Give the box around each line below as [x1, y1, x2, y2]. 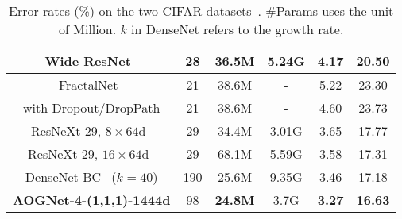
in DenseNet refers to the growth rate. [131, 20, 344, 38]
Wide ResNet [44, 52, 131, 70]
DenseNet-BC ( [25, 167, 117, 186]
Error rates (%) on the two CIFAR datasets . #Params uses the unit [9, 2, 394, 20]
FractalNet [58, 75, 118, 94]
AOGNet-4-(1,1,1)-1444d [13, 190, 171, 209]
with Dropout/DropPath [23, 98, 160, 117]
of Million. [59, 20, 117, 38]
